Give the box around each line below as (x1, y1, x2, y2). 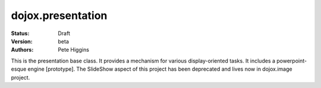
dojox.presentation (11, 9, 108, 22)
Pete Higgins (58, 46, 89, 54)
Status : (11, 30, 30, 37)
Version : (11, 37, 33, 45)
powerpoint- (276, 57, 307, 64)
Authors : (11, 46, 34, 54)
